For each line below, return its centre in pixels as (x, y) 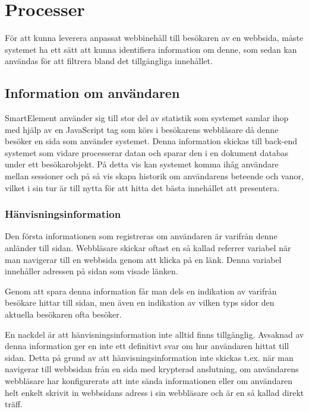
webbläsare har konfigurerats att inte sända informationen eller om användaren (149, 381)
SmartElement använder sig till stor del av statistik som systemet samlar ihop (147, 118)
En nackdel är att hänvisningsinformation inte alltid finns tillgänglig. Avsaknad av (154, 334)
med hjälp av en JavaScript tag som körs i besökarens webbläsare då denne (142, 129)
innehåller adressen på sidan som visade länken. (92, 271)
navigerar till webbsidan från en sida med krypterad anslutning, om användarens (152, 369)
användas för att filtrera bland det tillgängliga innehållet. (109, 61)
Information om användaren (92, 93)
